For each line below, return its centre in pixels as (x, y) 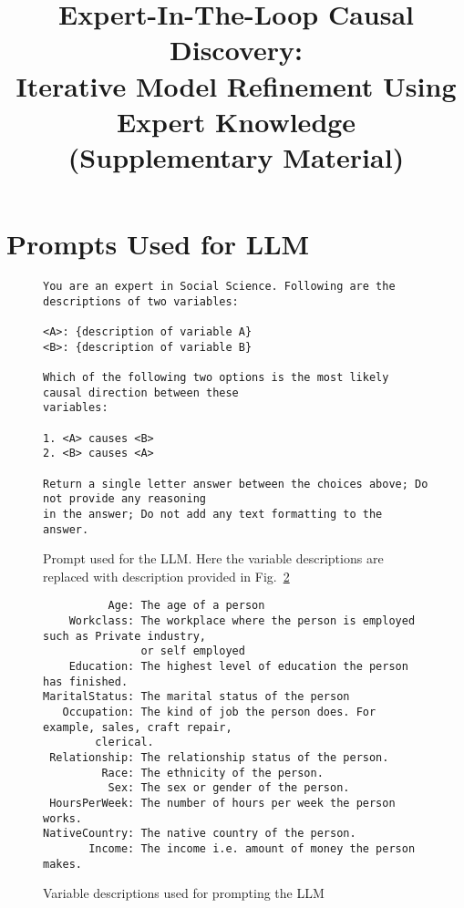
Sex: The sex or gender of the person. (229, 788)
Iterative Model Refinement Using (236, 85)
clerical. (124, 743)
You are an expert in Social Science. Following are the (219, 287)
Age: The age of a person (186, 606)
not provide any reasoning (124, 499)
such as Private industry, (124, 636)
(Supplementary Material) (236, 156)
